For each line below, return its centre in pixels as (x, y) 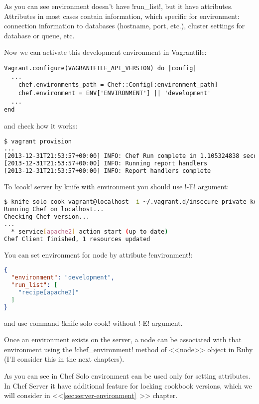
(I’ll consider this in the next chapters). (64, 359)
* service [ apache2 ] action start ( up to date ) (90, 231)
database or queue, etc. (39, 35)
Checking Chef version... (47, 217)
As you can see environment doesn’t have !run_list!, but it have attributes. (119, 6)
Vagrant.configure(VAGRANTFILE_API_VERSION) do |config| (100, 68)
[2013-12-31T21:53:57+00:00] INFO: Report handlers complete (108, 171)
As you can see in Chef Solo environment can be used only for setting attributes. (127, 375)
